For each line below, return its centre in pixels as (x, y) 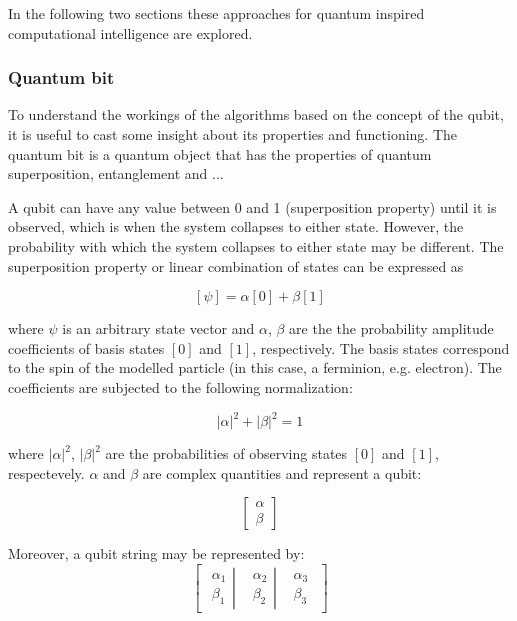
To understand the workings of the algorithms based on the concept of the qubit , (256, 114)
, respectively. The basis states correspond (381, 347)
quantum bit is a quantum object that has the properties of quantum (220, 153)
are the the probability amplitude (391, 328)
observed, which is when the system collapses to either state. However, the (236, 226)
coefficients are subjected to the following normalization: (180, 386)
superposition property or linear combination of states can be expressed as (236, 265)
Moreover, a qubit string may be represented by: (156, 553)
